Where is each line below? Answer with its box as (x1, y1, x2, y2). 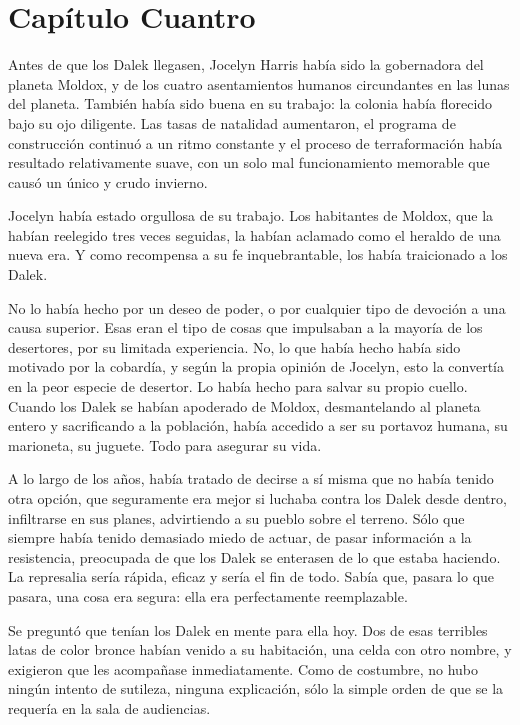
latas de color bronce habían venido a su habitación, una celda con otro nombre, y (8, 639, 512, 660)
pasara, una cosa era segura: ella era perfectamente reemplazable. (8, 585, 408, 606)
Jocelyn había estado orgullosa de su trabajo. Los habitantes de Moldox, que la (8, 205, 494, 226)
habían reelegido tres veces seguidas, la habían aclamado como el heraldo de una (8, 224, 501, 245)
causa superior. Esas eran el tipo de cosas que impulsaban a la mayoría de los (8, 317, 483, 338)
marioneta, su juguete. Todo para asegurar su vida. (8, 434, 322, 455)
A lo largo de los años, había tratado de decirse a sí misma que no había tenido (8, 468, 494, 489)
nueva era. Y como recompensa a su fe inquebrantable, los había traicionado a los (8, 244, 508, 265)
